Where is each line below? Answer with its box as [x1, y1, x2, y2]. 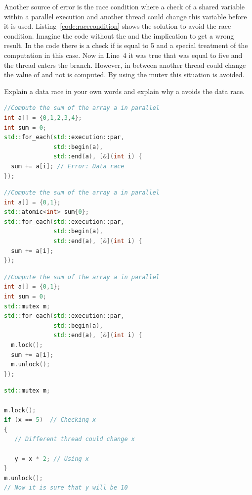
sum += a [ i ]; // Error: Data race [11, 162, 125, 170]
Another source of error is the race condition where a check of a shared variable [4, 1, 245, 11]
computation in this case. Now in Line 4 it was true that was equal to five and [4, 49, 243, 60]
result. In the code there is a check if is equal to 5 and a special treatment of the [4, 40, 248, 50]
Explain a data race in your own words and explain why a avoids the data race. [4, 86, 245, 96]
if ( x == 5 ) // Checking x [4, 416, 96, 424]
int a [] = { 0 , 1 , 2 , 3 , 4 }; [4, 114, 82, 121]
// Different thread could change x [14, 436, 135, 443]
